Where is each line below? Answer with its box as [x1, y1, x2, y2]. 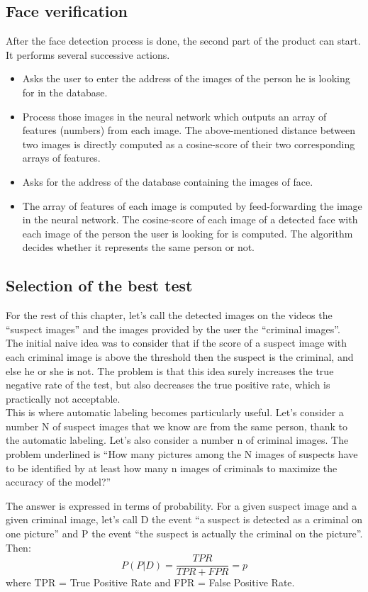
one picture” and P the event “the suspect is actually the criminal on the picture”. [6, 526, 363, 541]
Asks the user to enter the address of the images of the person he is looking [22, 71, 350, 86]
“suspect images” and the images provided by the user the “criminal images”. [6, 321, 340, 336]
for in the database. [22, 84, 108, 99]
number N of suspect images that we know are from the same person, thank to [6, 418, 347, 433]
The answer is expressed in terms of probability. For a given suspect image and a [6, 498, 357, 513]
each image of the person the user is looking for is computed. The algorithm [22, 225, 353, 240]
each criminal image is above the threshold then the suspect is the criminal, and [6, 349, 354, 364]
